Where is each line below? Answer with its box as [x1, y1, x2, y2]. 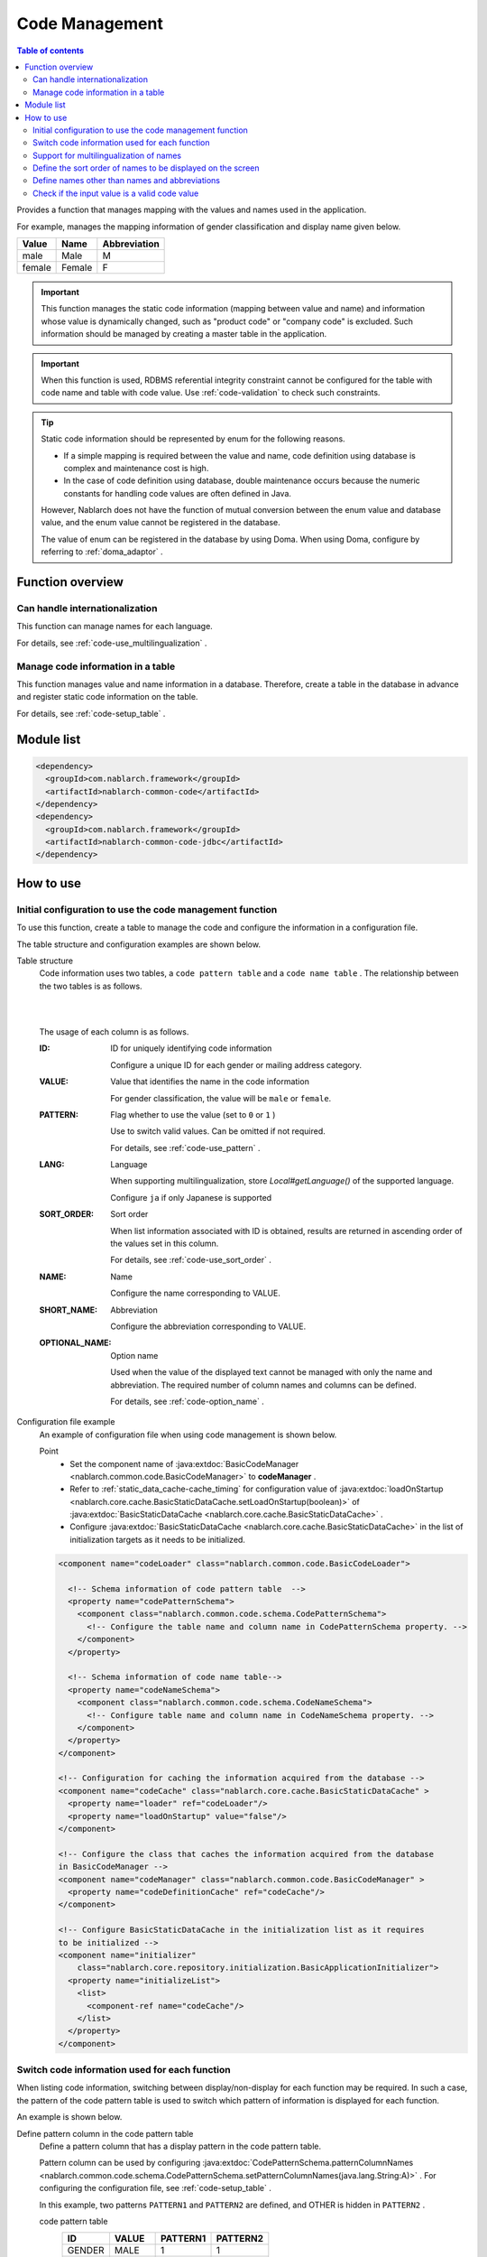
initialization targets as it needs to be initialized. [69, 1534, 245, 1545]
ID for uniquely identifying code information [110, 1043, 272, 1054]
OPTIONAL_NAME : [39, 1337, 112, 1349]
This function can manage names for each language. [16, 621, 214, 632]
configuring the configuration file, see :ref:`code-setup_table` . [39, 2183, 272, 2194]
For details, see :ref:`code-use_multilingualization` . [16, 637, 207, 648]
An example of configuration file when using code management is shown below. [39, 1429, 337, 1440]
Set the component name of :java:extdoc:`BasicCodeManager [69, 1458, 299, 1469]
